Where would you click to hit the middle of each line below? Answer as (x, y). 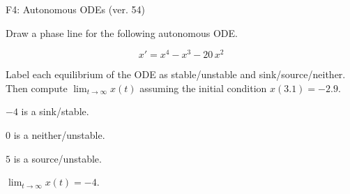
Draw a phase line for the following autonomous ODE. (122, 32)
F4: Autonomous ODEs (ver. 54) (75, 9)
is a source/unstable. (58, 158)
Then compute (37, 88)
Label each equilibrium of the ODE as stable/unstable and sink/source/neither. (176, 74)
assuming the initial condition (203, 88)
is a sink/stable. (55, 111)
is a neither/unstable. (59, 135)
